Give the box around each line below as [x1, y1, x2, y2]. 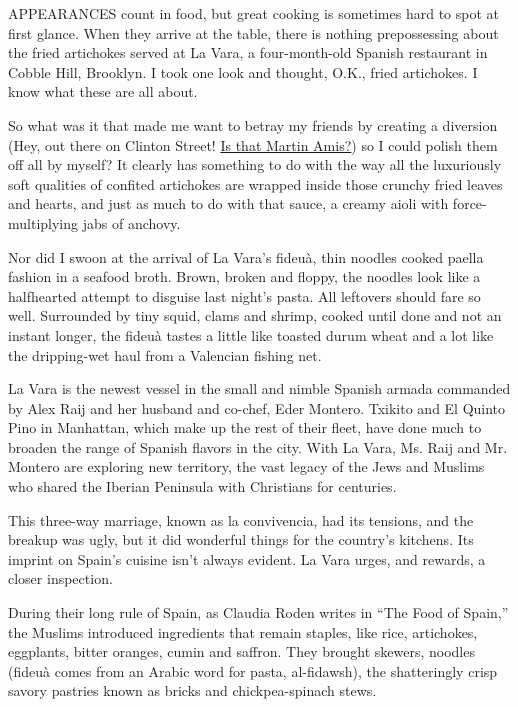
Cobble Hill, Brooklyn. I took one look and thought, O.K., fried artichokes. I [8, 61, 478, 82]
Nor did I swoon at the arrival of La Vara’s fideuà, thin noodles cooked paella [8, 246, 484, 267]
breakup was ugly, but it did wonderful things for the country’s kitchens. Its [8, 529, 474, 550]
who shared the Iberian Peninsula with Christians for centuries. [8, 476, 397, 497]
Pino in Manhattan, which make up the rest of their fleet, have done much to [8, 417, 482, 438]
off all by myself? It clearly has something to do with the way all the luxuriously [8, 154, 502, 175]
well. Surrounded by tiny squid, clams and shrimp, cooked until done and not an [8, 305, 502, 326]
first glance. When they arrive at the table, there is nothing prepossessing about [8, 22, 499, 43]
